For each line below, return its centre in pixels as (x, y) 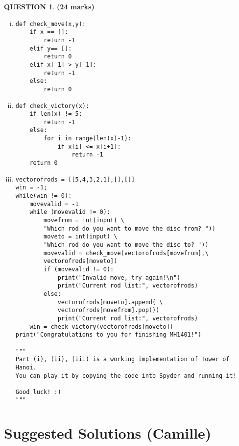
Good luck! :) (38, 392)
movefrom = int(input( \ (84, 221)
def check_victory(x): (52, 106)
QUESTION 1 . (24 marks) (49, 6)
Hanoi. (26, 367)
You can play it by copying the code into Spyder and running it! (126, 376)
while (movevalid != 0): (70, 212)
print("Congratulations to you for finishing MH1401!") (108, 335)
